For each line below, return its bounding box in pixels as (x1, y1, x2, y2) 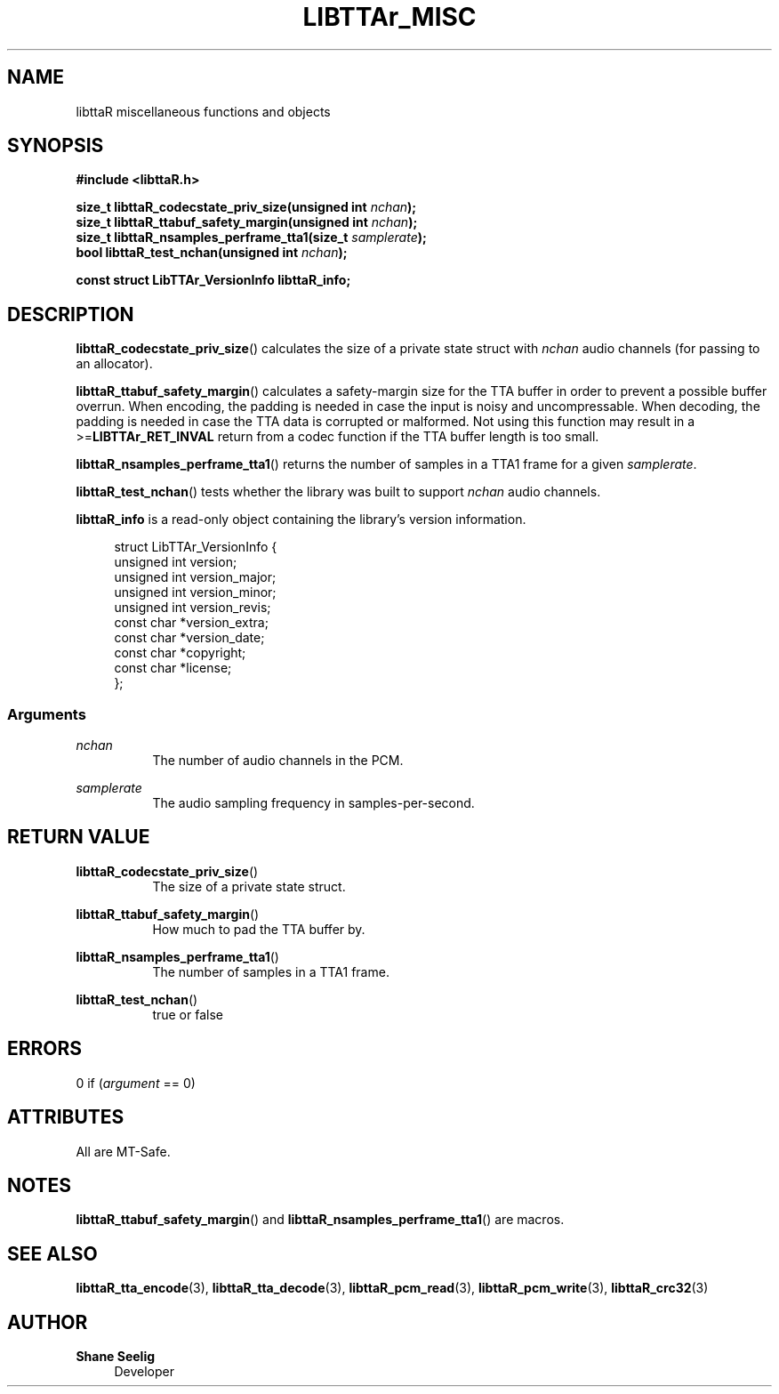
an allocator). (76, 356, 153, 372)
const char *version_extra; (114, 615, 269, 631)
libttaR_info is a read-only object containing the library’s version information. (76, 512, 526, 528)
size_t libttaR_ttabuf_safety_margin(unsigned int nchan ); (76, 214, 418, 230)
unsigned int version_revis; (114, 600, 271, 616)
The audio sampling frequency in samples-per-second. (152, 795, 475, 811)
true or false (152, 1006, 223, 1022)
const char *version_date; (114, 630, 265, 646)
